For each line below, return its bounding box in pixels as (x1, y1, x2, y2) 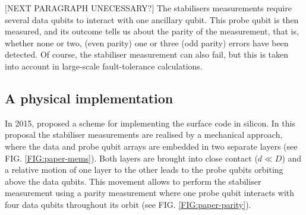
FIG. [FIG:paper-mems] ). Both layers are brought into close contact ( (5, 151, 258, 164)
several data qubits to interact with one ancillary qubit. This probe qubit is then (5, 13, 299, 26)
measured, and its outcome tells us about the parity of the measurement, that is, (5, 25, 299, 37)
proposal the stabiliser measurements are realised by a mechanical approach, (5, 128, 283, 141)
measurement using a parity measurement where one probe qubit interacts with (5, 186, 295, 199)
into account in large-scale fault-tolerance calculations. (5, 59, 203, 72)
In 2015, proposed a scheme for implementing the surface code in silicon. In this (5, 116, 295, 129)
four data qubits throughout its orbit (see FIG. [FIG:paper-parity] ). (5, 198, 251, 210)
